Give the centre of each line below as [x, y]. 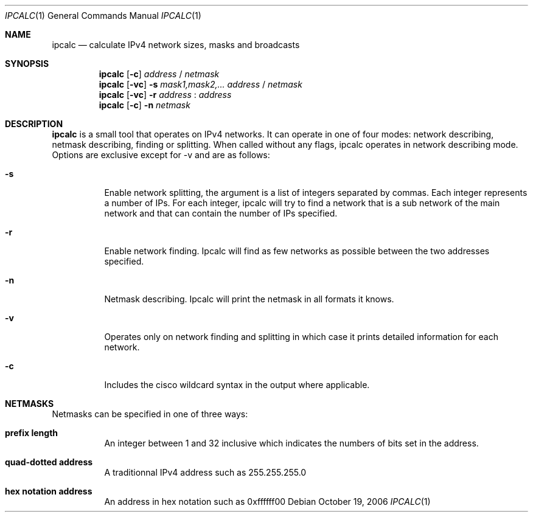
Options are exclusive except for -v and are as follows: [161, 155]
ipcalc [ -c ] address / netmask [159, 74]
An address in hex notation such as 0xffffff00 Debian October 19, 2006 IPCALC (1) [267, 501]
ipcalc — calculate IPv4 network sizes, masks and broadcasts [176, 45]
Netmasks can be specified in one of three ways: [150, 414]
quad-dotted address [49, 462]
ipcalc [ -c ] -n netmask [145, 105]
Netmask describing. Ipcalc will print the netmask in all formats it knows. [249, 299]
